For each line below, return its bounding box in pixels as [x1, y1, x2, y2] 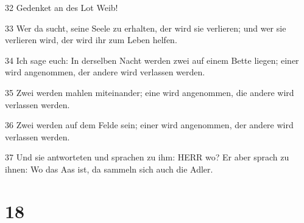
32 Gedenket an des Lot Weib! [5, 1, 118, 13]
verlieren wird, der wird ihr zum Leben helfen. [5, 33, 177, 46]
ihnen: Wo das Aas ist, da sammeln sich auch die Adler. [5, 162, 213, 175]
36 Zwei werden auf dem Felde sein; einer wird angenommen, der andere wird [5, 118, 294, 131]
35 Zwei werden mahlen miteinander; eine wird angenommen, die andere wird [5, 86, 294, 98]
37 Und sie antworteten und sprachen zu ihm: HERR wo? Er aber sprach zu [5, 151, 289, 163]
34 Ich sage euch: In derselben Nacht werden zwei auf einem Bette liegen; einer [5, 53, 299, 66]
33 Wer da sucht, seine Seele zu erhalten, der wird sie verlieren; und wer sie [5, 21, 286, 34]
